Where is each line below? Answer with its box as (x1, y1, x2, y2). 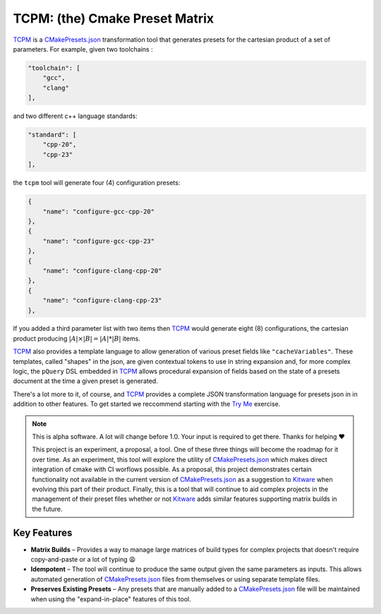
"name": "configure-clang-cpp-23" (42, 297, 162, 305)
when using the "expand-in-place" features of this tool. (30, 594, 191, 603)
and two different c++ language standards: (13, 112, 138, 120)
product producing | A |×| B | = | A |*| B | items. (13, 334, 140, 343)
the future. (32, 504, 63, 513)
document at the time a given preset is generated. (13, 377, 158, 385)
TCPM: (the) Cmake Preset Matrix (13, 11, 214, 26)
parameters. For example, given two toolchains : (13, 45, 153, 53)
